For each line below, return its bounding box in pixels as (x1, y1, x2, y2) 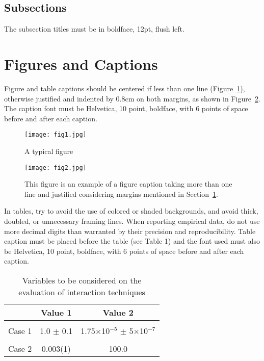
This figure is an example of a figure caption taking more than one (24, 178, 232, 189)
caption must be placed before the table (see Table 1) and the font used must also (4, 236, 260, 246)
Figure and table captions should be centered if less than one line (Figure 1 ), (4, 83, 245, 93)
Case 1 (8, 324, 32, 337)
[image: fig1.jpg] (24, 131, 87, 139)
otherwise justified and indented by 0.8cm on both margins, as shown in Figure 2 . (4, 93, 260, 104)
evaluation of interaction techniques (18, 286, 145, 298)
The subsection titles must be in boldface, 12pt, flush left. (4, 23, 184, 34)
